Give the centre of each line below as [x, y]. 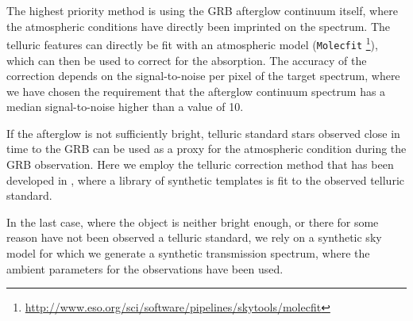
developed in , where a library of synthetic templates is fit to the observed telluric [206, 180]
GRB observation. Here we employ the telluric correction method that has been [200, 164]
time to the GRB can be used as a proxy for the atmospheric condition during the [206, 149]
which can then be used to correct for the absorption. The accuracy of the [187, 60]
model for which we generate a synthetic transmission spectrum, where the [188, 253]
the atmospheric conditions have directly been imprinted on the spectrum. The [198, 26]
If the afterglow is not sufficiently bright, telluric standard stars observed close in [203, 133]
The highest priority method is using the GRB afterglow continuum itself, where [202, 10]
